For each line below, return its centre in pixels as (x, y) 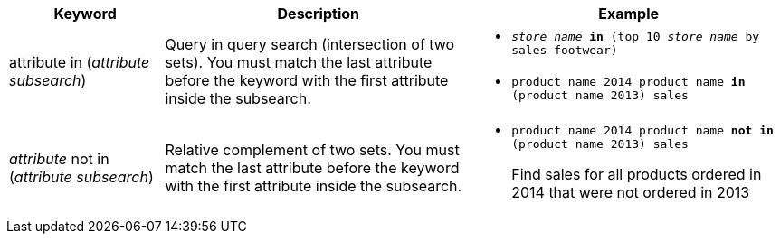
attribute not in (59, 159)
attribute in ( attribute (80, 62)
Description (318, 14)
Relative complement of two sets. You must (312, 150)
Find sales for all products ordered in (637, 174)
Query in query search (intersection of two (310, 44)
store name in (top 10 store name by (636, 37)
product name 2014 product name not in (642, 130)
